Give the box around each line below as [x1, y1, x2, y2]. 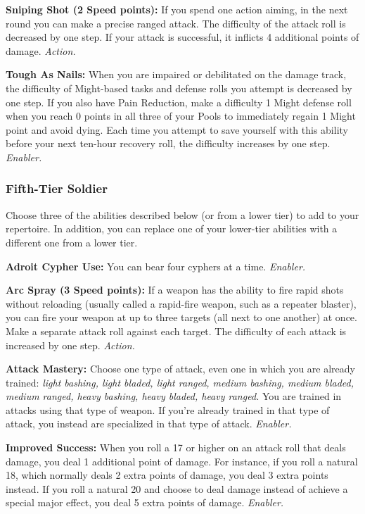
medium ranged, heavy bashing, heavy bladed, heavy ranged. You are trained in [6, 389, 342, 403]
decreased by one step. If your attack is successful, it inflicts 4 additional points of [6, 30, 359, 44]
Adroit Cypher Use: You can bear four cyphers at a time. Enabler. [6, 258, 306, 273]
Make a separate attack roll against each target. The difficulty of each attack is [6, 323, 347, 338]
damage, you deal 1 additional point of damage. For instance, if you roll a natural [6, 453, 358, 468]
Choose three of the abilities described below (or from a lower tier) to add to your [6, 207, 359, 222]
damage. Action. [6, 43, 76, 58]
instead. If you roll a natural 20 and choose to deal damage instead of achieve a [6, 481, 348, 496]
